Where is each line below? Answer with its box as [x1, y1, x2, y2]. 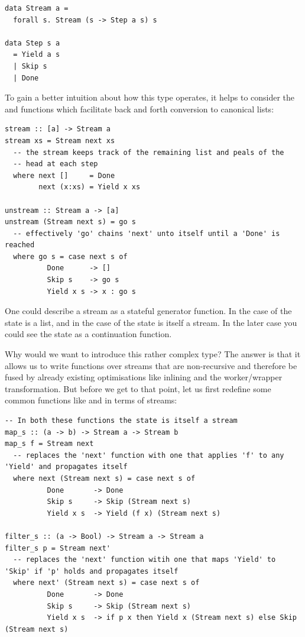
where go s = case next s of [13, 252, 128, 261]
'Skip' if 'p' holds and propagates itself [5, 567, 179, 575]
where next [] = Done [13, 171, 115, 180]
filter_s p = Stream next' [5, 544, 111, 552]
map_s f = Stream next [5, 439, 94, 448]
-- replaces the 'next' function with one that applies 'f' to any [13, 451, 284, 460]
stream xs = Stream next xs [5, 136, 115, 145]
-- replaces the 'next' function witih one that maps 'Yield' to [13, 555, 276, 564]
